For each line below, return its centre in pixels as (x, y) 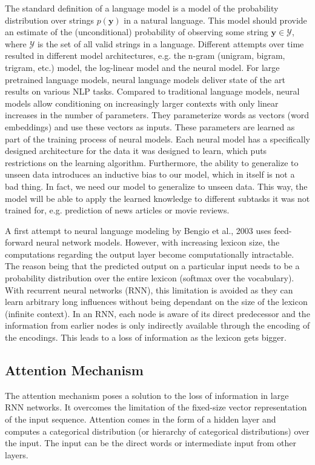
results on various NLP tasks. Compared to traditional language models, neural (152, 91)
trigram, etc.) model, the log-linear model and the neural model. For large (142, 67)
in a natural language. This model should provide (215, 20)
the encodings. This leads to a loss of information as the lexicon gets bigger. (146, 337)
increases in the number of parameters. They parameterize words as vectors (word (157, 115)
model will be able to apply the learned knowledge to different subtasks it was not (157, 198)
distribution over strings (49, 20)
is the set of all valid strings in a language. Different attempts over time (171, 43)
